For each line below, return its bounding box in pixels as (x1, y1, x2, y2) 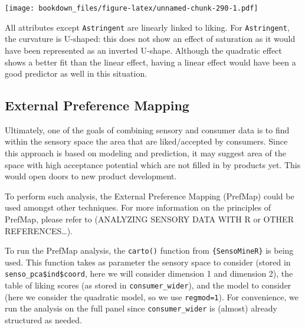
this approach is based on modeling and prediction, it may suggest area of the (5, 147, 286, 159)
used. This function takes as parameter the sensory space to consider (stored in (5, 255, 291, 268)
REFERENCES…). (5, 224, 73, 237)
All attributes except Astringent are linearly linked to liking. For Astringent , (5, 21, 290, 33)
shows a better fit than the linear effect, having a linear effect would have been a (5, 55, 296, 68)
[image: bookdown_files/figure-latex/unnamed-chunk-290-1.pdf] (5, 4, 258, 12)
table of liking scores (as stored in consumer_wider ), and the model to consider (5, 279, 291, 291)
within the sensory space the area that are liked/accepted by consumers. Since (5, 135, 288, 147)
